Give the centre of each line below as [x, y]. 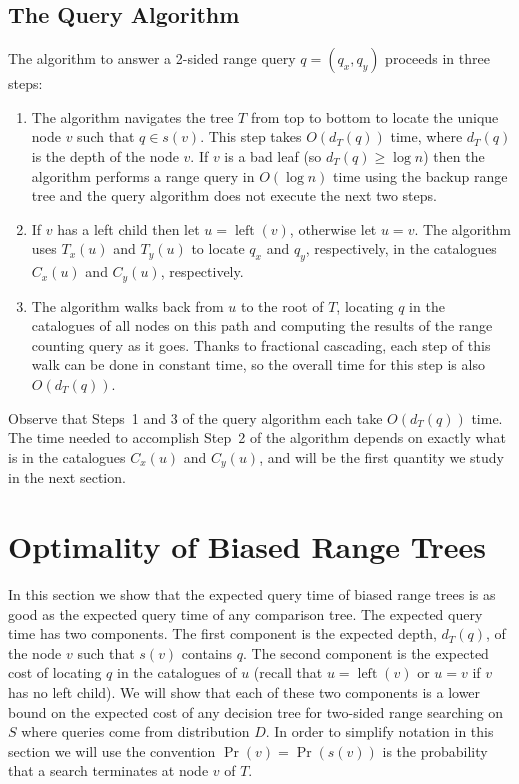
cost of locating [55, 672]
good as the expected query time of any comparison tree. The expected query [245, 613]
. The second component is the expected [366, 652]
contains [207, 652]
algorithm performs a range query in [143, 175]
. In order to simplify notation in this [379, 731]
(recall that [288, 672]
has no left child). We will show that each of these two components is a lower [244, 691]
